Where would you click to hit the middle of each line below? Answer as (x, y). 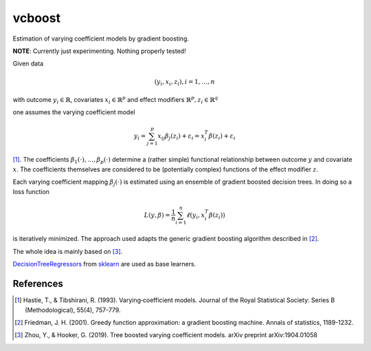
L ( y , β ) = (157, 215)
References (38, 284)
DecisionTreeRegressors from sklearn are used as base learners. (104, 264)
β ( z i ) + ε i (222, 136)
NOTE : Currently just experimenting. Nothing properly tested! (99, 51)
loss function (31, 191)
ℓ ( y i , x (195, 215)
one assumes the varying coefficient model (74, 112)
